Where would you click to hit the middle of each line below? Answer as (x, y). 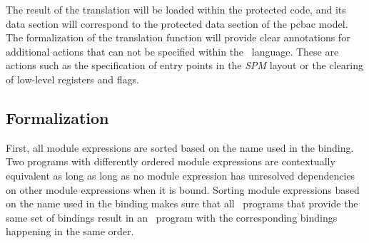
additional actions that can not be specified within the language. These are (172, 51)
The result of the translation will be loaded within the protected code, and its (176, 9)
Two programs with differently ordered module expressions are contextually (171, 161)
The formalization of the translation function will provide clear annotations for (178, 37)
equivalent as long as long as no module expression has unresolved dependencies (181, 175)
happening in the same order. (70, 231)
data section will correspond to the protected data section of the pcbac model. (177, 23)
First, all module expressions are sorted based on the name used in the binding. (180, 147)
